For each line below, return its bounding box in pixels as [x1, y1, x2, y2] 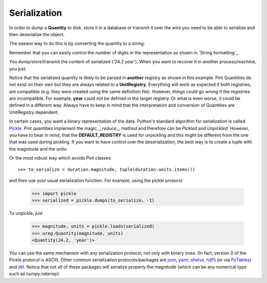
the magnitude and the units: [9, 146, 68, 152]
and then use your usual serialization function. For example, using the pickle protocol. [9, 177, 184, 183]
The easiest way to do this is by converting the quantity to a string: [9, 40, 145, 46]
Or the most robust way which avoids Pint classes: [9, 155, 112, 161]
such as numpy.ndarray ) [9, 271, 59, 277]
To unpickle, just [9, 210, 43, 216]
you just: [9, 66, 27, 72]
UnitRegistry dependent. [9, 109, 59, 115]
